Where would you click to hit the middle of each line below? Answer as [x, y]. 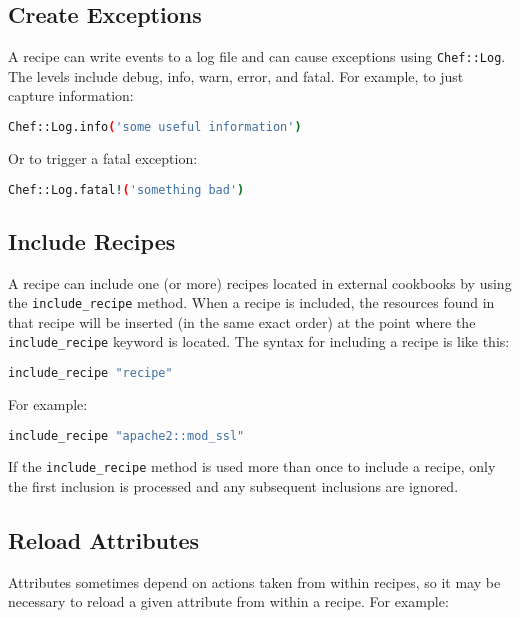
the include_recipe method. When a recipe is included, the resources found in [251, 302]
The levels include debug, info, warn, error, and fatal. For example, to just [236, 75]
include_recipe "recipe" [90, 373]
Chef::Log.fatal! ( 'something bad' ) [126, 189]
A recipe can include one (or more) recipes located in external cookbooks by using [260, 282]
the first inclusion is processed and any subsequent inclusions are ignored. [233, 486]
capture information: [71, 95]
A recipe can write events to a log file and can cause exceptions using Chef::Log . [257, 56]
